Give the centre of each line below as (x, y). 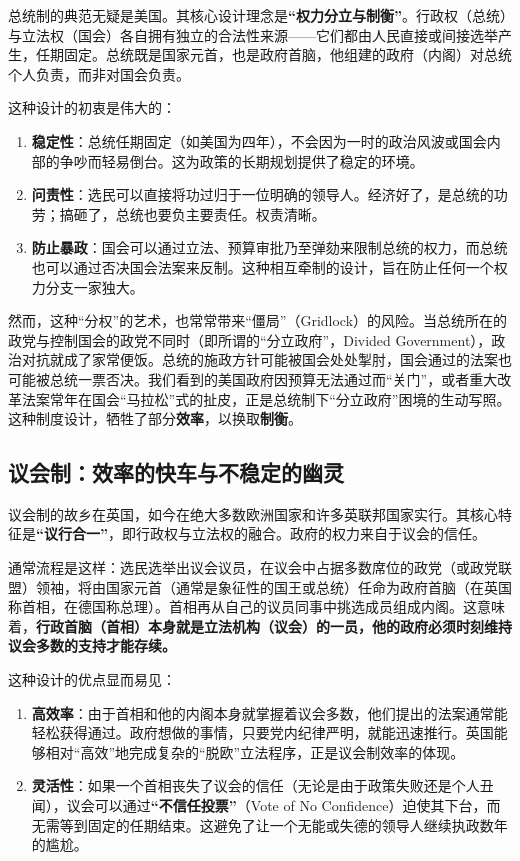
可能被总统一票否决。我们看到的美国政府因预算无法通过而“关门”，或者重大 (253, 378)
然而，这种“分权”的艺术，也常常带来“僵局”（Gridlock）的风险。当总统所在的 (258, 320)
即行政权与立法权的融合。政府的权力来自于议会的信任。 (303, 533)
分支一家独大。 (94, 286)
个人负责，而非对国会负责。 (99, 73)
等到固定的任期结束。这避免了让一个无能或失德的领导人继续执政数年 (283, 824)
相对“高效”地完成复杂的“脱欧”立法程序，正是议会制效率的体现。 (255, 751)
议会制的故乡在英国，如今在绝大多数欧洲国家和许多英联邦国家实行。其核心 (253, 513)
